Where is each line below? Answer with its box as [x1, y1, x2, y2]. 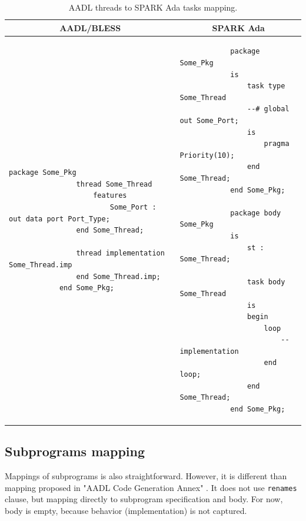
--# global [247, 105, 290, 114]
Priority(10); [179, 151, 235, 160]
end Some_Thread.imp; [76, 272, 161, 281]
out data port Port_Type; [9, 214, 110, 223]
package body [230, 208, 281, 217]
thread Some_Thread [76, 180, 152, 188]
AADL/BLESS [59, 21, 121, 34]
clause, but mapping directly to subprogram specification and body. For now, [5, 493, 283, 505]
